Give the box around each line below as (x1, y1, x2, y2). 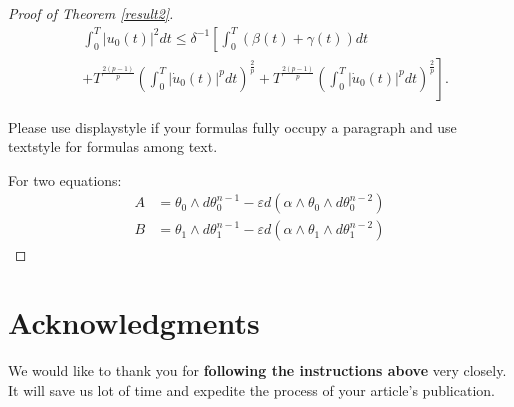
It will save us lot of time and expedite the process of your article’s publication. (8, 379, 495, 400)
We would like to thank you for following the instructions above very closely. (8, 360, 507, 381)
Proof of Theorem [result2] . (8, 3, 174, 23)
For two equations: (8, 169, 122, 190)
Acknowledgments (8, 302, 260, 343)
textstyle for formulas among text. (8, 136, 218, 157)
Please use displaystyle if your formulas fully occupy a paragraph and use (8, 116, 457, 137)
